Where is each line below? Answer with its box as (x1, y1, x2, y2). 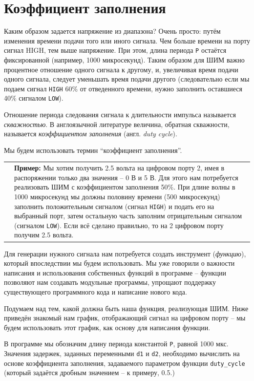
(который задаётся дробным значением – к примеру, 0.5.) (4, 367, 175, 378)
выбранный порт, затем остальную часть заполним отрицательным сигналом (14, 211, 242, 221)
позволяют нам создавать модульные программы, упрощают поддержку (4, 277, 216, 287)
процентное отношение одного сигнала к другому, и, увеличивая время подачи (4, 64, 238, 74)
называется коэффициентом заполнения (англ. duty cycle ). (4, 128, 177, 139)
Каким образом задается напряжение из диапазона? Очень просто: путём (4, 26, 221, 36)
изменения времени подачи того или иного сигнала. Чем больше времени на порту (4, 35, 250, 45)
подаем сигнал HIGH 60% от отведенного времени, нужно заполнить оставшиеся (4, 83, 242, 93)
